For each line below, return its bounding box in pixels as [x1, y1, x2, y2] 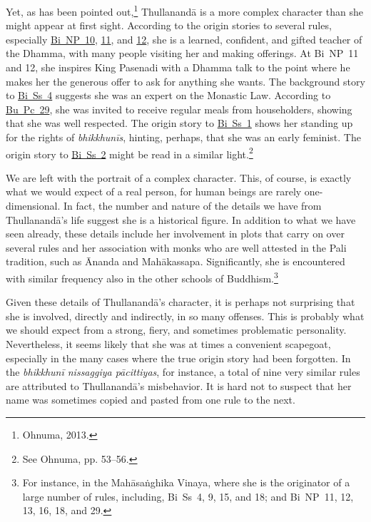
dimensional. [6, 198, 61, 213]
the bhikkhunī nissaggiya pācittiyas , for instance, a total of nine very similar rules [6, 364, 360, 379]
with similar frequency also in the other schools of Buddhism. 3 [6, 269, 278, 285]
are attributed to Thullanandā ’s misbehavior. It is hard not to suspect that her [6, 378, 352, 393]
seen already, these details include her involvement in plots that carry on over [6, 226, 345, 241]
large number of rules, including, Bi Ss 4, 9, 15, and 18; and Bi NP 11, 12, [22, 488, 354, 503]
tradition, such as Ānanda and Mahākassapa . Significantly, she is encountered [6, 254, 345, 269]
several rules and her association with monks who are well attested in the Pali [6, 240, 347, 255]
